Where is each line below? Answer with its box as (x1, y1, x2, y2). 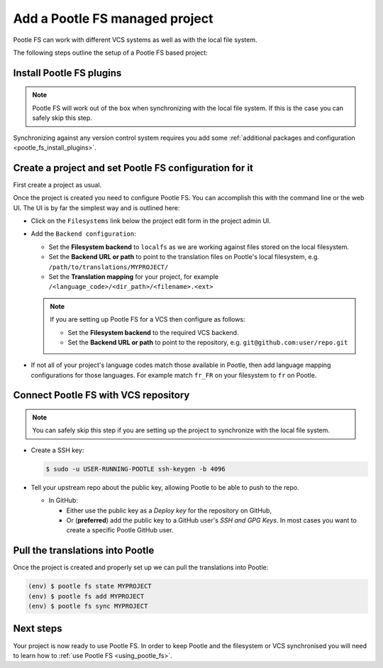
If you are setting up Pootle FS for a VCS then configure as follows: (50, 315, 245, 324)
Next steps (13, 623, 62, 635)
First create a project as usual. (13, 180, 102, 189)
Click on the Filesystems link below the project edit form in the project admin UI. (30, 217, 271, 225)
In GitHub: (48, 496, 78, 505)
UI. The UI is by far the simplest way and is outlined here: (13, 203, 180, 212)
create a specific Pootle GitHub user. (66, 526, 174, 535)
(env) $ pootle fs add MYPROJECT (28, 592, 145, 600)
